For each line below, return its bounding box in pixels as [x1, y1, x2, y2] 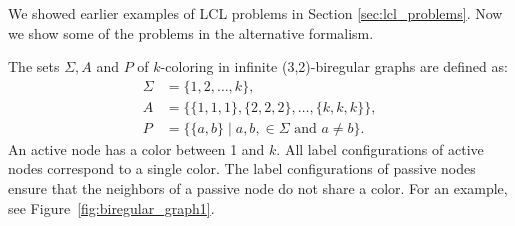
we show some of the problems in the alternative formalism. [8, 22, 374, 43]
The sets [8, 56, 60, 77]
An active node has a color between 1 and [8, 138, 265, 159]
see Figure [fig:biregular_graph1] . [8, 197, 215, 218]
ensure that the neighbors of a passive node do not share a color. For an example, [8, 178, 508, 199]
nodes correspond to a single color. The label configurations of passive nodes [8, 158, 476, 179]
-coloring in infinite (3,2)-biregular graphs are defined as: [160, 56, 508, 77]
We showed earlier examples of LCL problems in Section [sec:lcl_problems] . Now [8, 3, 503, 23]
